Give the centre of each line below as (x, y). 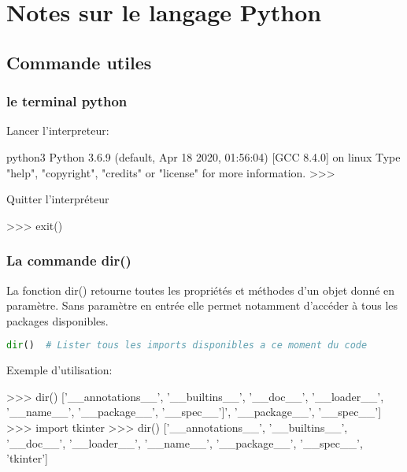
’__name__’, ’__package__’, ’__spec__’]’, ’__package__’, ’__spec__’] (194, 412)
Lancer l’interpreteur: (58, 130)
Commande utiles (79, 62)
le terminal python (67, 101)
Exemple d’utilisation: (59, 370)
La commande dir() (69, 260)
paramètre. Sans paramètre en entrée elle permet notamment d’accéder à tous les (202, 305)
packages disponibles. (57, 320)
